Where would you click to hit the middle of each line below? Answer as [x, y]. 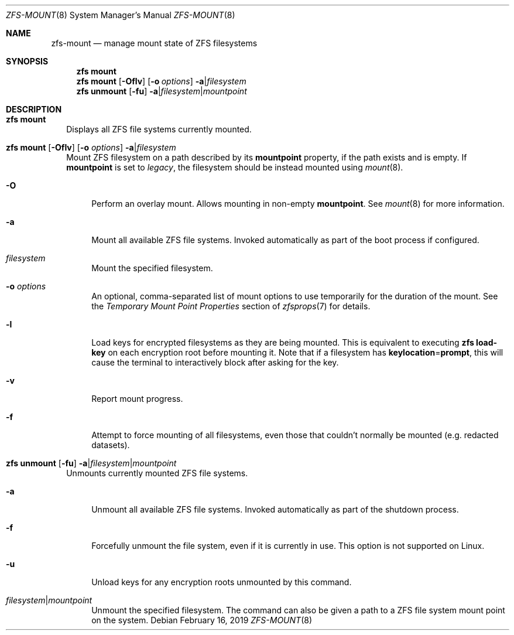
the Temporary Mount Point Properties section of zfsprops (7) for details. [231, 306]
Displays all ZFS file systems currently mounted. [159, 129]
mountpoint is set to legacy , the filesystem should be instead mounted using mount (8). [235, 167]
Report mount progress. [137, 399]
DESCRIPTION [34, 109]
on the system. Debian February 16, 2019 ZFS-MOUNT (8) [202, 620]
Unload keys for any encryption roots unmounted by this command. [222, 582]
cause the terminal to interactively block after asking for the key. [215, 362]
